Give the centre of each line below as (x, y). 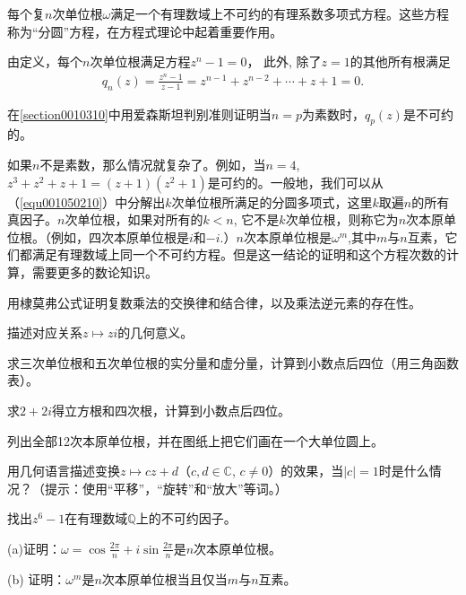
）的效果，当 (306, 471)
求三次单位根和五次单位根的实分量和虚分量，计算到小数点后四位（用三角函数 (233, 362)
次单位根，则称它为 (342, 219)
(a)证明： (34, 548)
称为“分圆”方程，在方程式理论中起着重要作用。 (145, 31)
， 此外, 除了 (284, 61)
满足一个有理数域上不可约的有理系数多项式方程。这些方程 (280, 13)
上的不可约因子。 (186, 518)
